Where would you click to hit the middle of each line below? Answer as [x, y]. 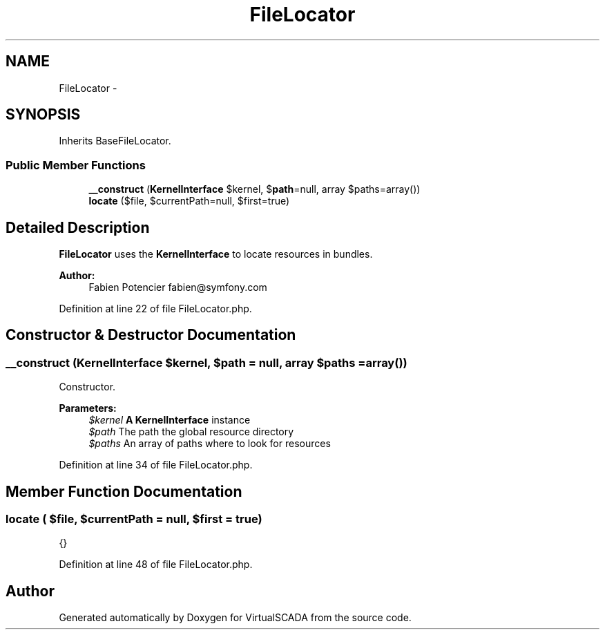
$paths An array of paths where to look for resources [210, 444]
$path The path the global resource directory [191, 432]
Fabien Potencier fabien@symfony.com [178, 287]
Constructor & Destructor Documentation [151, 335]
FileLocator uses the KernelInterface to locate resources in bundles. [216, 254]
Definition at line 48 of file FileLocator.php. [156, 565]
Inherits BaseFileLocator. [115, 141]
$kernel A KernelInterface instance [170, 420]
